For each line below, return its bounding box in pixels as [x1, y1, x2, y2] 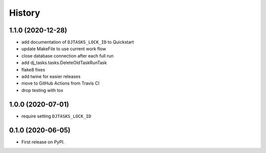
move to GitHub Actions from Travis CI [21, 80, 100, 86]
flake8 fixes [21, 66, 45, 72]
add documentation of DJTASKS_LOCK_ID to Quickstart [21, 39, 134, 45]
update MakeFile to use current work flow [21, 46, 106, 52]
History [9, 7, 40, 18]
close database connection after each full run [21, 53, 114, 59]
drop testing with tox [21, 87, 64, 93]
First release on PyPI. [21, 139, 65, 145]
